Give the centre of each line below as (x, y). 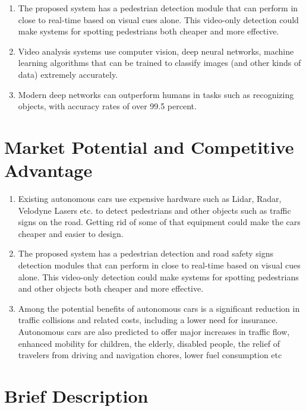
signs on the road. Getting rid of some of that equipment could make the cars (159, 222)
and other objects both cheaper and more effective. (111, 288)
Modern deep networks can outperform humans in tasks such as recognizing (156, 94)
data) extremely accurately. (68, 74)
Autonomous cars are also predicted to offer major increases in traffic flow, (154, 331)
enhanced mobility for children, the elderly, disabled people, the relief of (149, 343)
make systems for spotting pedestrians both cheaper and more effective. (149, 31)
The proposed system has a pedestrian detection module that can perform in (158, 8)
